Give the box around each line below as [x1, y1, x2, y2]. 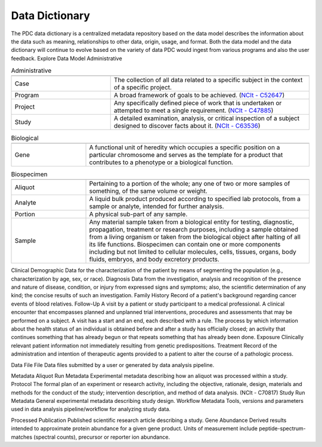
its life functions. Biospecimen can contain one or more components [89, 241, 281, 249]
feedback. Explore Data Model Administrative [11, 54, 122, 62]
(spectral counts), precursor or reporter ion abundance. [33, 433, 170, 440]
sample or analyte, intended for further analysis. [89, 202, 224, 211]
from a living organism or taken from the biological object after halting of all [89, 233, 301, 241]
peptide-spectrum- [258, 425, 306, 432]
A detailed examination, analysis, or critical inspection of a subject [113, 114, 300, 122]
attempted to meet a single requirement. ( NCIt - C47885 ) [113, 106, 274, 115]
